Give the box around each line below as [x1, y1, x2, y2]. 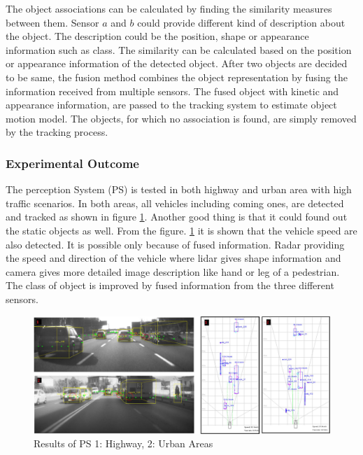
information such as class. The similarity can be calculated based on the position [6, 42, 352, 57]
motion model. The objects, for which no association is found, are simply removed [6, 111, 357, 125]
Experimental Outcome [6, 154, 139, 171]
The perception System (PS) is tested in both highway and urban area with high [6, 182, 352, 197]
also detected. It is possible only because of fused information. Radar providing [6, 237, 345, 251]
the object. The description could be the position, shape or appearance [6, 29, 309, 43]
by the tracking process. [6, 125, 108, 139]
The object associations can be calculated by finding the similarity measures [6, 1, 332, 15]
